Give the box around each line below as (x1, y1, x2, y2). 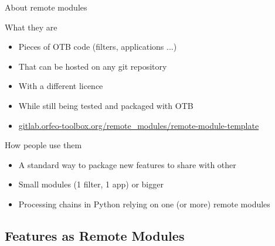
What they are (5, 20, 57, 33)
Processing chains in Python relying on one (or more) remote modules (18, 197, 270, 210)
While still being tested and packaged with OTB (18, 99, 193, 111)
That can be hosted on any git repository (18, 60, 167, 72)
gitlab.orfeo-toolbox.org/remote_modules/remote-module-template (18, 119, 259, 131)
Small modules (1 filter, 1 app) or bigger (18, 178, 164, 190)
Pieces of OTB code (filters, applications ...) (18, 40, 177, 53)
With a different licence (18, 80, 103, 92)
